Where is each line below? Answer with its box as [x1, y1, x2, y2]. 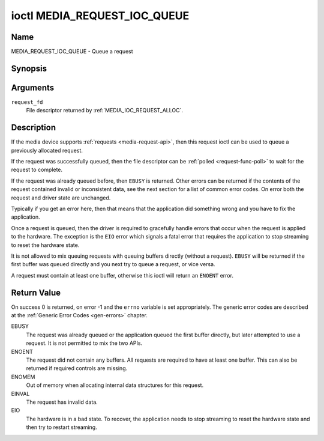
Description [11, 123, 56, 133]
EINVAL [11, 390, 30, 397]
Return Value [11, 287, 61, 297]
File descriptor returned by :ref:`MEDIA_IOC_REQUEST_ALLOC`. [26, 107, 183, 114]
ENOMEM [11, 373, 35, 380]
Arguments [11, 82, 55, 93]
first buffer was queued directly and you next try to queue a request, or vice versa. [11, 261, 215, 268]
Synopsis [11, 63, 47, 73]
